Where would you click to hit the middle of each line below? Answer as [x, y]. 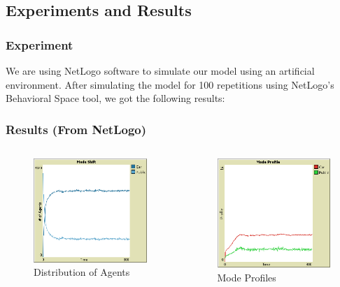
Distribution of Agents [82, 272]
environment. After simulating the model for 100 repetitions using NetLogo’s [170, 84]
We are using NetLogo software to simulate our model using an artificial [160, 71]
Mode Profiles [247, 277]
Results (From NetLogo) [76, 129]
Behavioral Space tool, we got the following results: [115, 98]
